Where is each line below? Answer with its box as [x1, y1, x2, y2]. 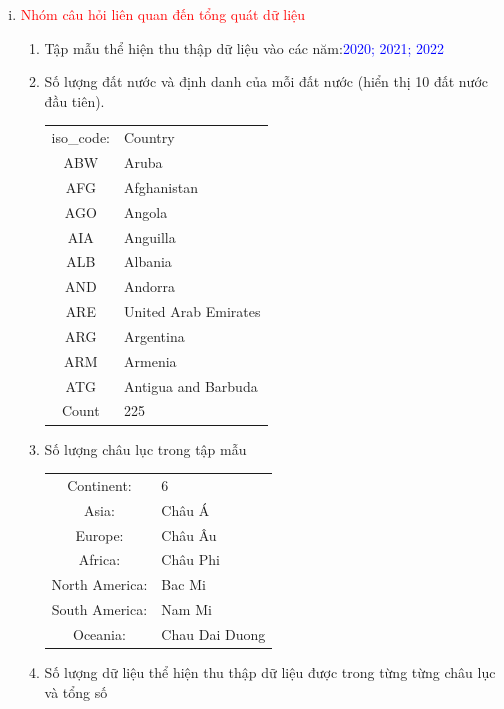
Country [124, 127, 175, 148]
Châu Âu [161, 524, 217, 545]
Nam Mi [161, 599, 212, 620]
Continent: [67, 474, 132, 495]
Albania [124, 251, 172, 272]
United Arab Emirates [124, 301, 261, 322]
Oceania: [73, 623, 126, 644]
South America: [51, 599, 148, 620]
